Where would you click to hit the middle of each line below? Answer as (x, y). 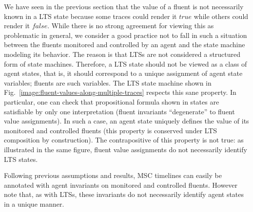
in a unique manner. (34, 203)
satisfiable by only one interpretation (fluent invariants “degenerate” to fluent (119, 111)
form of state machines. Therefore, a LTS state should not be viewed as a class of (126, 63)
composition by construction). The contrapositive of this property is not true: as (124, 140)
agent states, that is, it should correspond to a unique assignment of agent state (123, 73)
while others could (221, 16)
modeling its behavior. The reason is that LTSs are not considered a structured (122, 54)
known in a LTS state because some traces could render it (90, 16)
